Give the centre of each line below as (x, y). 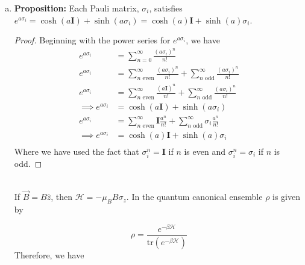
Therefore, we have (49, 254)
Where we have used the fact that (77, 151)
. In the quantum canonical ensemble (194, 197)
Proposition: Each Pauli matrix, (77, 8)
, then (62, 197)
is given (287, 197)
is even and (205, 151)
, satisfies (166, 8)
